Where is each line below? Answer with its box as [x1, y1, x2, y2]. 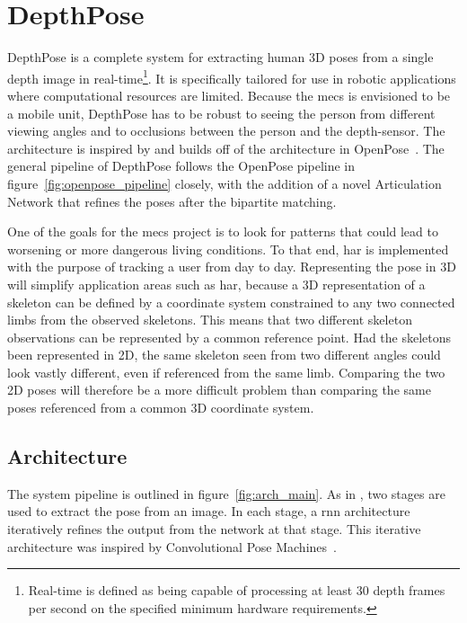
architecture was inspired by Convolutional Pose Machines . [7, 537, 337, 556]
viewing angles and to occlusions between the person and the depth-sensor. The [7, 121, 445, 140]
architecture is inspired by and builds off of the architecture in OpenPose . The [7, 138, 445, 157]
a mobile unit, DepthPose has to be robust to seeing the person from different [7, 103, 436, 122]
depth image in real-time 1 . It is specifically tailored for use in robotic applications [7, 66, 456, 87]
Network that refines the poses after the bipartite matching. [7, 191, 337, 210]
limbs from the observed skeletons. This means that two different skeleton [7, 310, 412, 329]
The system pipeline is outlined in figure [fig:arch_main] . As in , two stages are [7, 484, 445, 503]
